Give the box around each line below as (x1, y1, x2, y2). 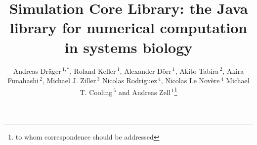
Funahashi (7, 75, 39, 86)
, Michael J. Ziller (42, 75, 96, 86)
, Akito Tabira (175, 65, 219, 76)
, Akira (222, 65, 244, 76)
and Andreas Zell (118, 87, 171, 97)
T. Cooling (80, 87, 113, 97)
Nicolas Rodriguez (102, 75, 157, 86)
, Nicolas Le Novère (161, 75, 220, 86)
